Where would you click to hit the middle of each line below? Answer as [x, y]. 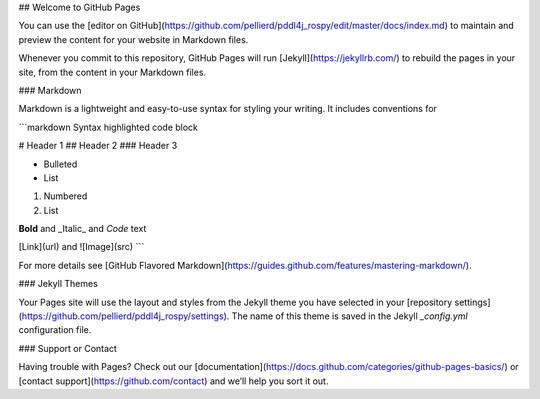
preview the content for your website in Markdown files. [133, 39]
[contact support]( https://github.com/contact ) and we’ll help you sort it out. [173, 381]
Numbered [65, 196]
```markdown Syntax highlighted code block [108, 127]
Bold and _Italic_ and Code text [82, 229]
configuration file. [55, 330]
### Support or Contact [67, 348]
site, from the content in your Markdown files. [112, 72]
